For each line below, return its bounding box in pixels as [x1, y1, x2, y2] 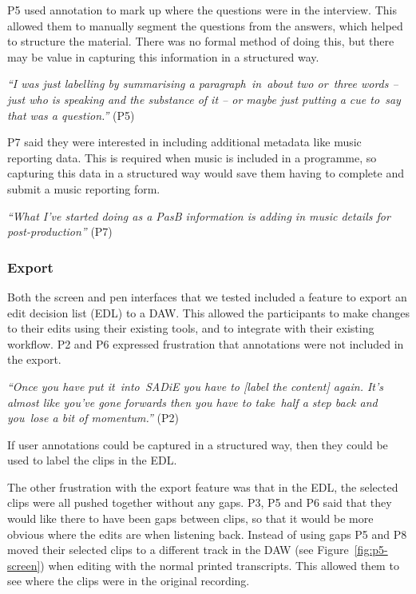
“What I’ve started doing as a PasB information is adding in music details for [7, 207, 390, 224]
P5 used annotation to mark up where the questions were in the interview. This [7, 2, 397, 18]
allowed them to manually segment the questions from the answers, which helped [7, 17, 403, 34]
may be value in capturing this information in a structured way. [7, 48, 319, 65]
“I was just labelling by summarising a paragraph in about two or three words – [7, 75, 398, 92]
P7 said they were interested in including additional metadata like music [7, 134, 362, 150]
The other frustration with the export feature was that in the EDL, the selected [7, 478, 398, 495]
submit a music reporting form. [7, 180, 160, 197]
